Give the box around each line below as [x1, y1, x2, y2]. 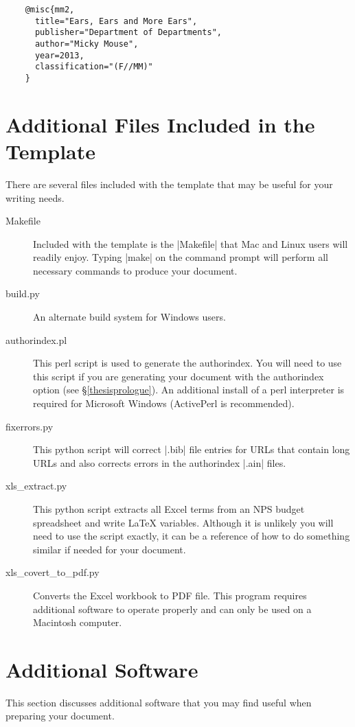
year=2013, [34, 50, 84, 60]
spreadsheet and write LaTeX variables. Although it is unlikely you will [33, 515, 334, 529]
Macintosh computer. [33, 615, 122, 630]
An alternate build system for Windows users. [33, 310, 226, 324]
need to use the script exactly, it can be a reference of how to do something [33, 529, 350, 543]
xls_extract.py [5, 478, 67, 493]
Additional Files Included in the [5, 110, 315, 138]
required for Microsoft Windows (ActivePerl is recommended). [33, 396, 295, 411]
